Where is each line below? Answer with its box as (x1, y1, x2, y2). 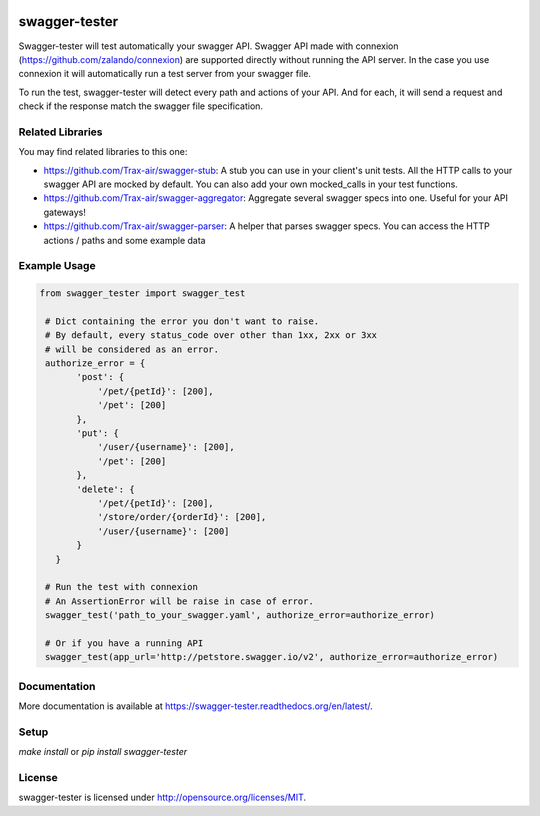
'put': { (76, 428, 120, 439)
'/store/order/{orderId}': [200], (97, 511, 267, 523)
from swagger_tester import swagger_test (39, 288, 246, 299)
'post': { (76, 371, 125, 383)
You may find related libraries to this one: (18, 146, 188, 158)
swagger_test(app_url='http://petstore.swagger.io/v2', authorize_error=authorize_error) (45, 651, 499, 663)
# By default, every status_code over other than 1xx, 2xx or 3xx (45, 330, 378, 341)
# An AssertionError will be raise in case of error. (45, 595, 314, 607)
